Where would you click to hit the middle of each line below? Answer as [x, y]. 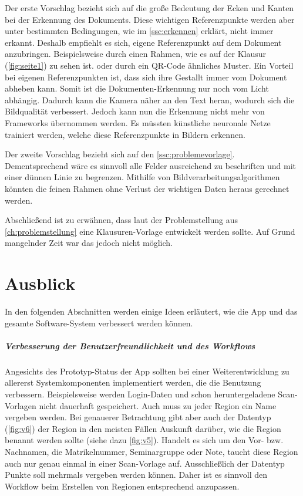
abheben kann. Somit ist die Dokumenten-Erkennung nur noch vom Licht [137, 88]
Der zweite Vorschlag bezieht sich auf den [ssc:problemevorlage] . [120, 154]
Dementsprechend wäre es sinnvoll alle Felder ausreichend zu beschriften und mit [151, 165]
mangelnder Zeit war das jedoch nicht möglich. [89, 243]
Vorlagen [21, 405]
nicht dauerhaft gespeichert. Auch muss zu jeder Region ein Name [158, 405]
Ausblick [40, 283]
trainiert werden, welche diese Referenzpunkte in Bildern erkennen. [125, 134]
